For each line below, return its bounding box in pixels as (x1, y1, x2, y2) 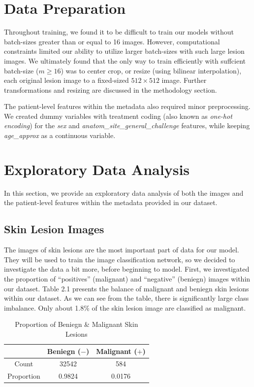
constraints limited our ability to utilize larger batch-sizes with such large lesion (4, 46, 245, 56)
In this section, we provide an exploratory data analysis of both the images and (4, 187, 244, 198)
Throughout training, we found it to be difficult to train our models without (4, 27, 234, 37)
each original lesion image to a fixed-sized (4, 75, 129, 85)
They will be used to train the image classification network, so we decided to (4, 254, 235, 264)
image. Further (161, 75, 207, 85)
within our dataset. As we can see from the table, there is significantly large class (4, 293, 249, 303)
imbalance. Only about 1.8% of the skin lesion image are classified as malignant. (4, 302, 246, 313)
